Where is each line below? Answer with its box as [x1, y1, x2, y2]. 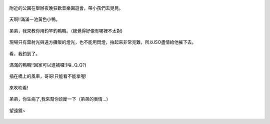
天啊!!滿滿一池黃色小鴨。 [9, 16, 60, 22]
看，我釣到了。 [9, 50, 40, 56]
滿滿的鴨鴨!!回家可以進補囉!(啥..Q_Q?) [9, 61, 87, 67]
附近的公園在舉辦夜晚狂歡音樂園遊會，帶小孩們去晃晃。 [9, 5, 123, 11]
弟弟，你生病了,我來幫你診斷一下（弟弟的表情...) [9, 96, 108, 102]
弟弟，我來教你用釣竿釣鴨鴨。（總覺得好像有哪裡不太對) [9, 27, 123, 33]
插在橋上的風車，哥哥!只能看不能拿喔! [9, 73, 87, 79]
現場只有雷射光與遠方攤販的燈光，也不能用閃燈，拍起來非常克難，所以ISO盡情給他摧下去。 [9, 39, 196, 45]
